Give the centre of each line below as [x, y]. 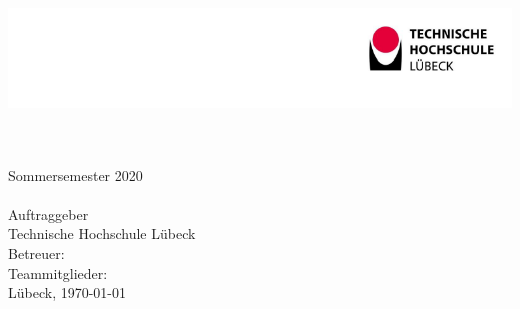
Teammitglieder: [58, 272]
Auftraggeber [48, 213]
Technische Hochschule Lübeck [102, 233]
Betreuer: [36, 252]
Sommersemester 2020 [75, 174]
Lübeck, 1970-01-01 [67, 292]
